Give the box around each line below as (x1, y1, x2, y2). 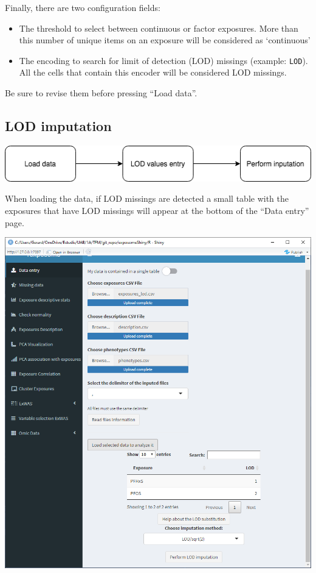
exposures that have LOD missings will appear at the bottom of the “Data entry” (5, 204, 309, 217)
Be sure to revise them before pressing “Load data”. (5, 87, 197, 99)
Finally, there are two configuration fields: (5, 1, 160, 13)
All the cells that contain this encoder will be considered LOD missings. (19, 66, 287, 79)
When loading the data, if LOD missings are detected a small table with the (5, 192, 289, 205)
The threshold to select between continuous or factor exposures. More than (19, 21, 298, 34)
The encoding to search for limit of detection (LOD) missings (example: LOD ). (19, 54, 308, 66)
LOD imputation (5, 116, 112, 135)
